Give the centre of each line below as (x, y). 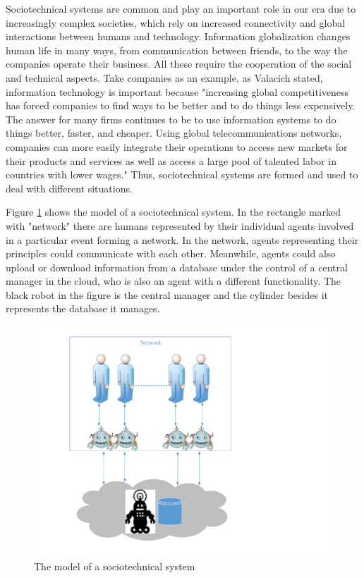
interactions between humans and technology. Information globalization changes (178, 36)
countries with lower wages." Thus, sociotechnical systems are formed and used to (182, 174)
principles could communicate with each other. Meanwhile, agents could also (171, 253)
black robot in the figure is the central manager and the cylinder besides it (167, 294)
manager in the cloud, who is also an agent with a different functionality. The (174, 281)
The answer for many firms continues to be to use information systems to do (171, 119)
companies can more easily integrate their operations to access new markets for (177, 146)
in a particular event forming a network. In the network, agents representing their (182, 239)
